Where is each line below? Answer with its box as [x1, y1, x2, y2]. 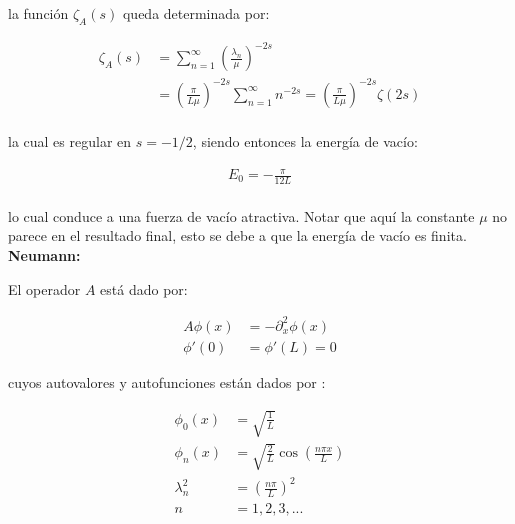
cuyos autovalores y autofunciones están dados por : [8, 371, 326, 392]
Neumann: [8, 245, 81, 266]
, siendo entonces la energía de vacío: [192, 130, 418, 151]
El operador [8, 278, 81, 299]
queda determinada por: [122, 3, 270, 23]
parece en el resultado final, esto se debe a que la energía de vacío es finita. [8, 225, 467, 246]
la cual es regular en [8, 130, 132, 151]
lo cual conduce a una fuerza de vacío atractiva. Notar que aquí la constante [8, 205, 475, 226]
